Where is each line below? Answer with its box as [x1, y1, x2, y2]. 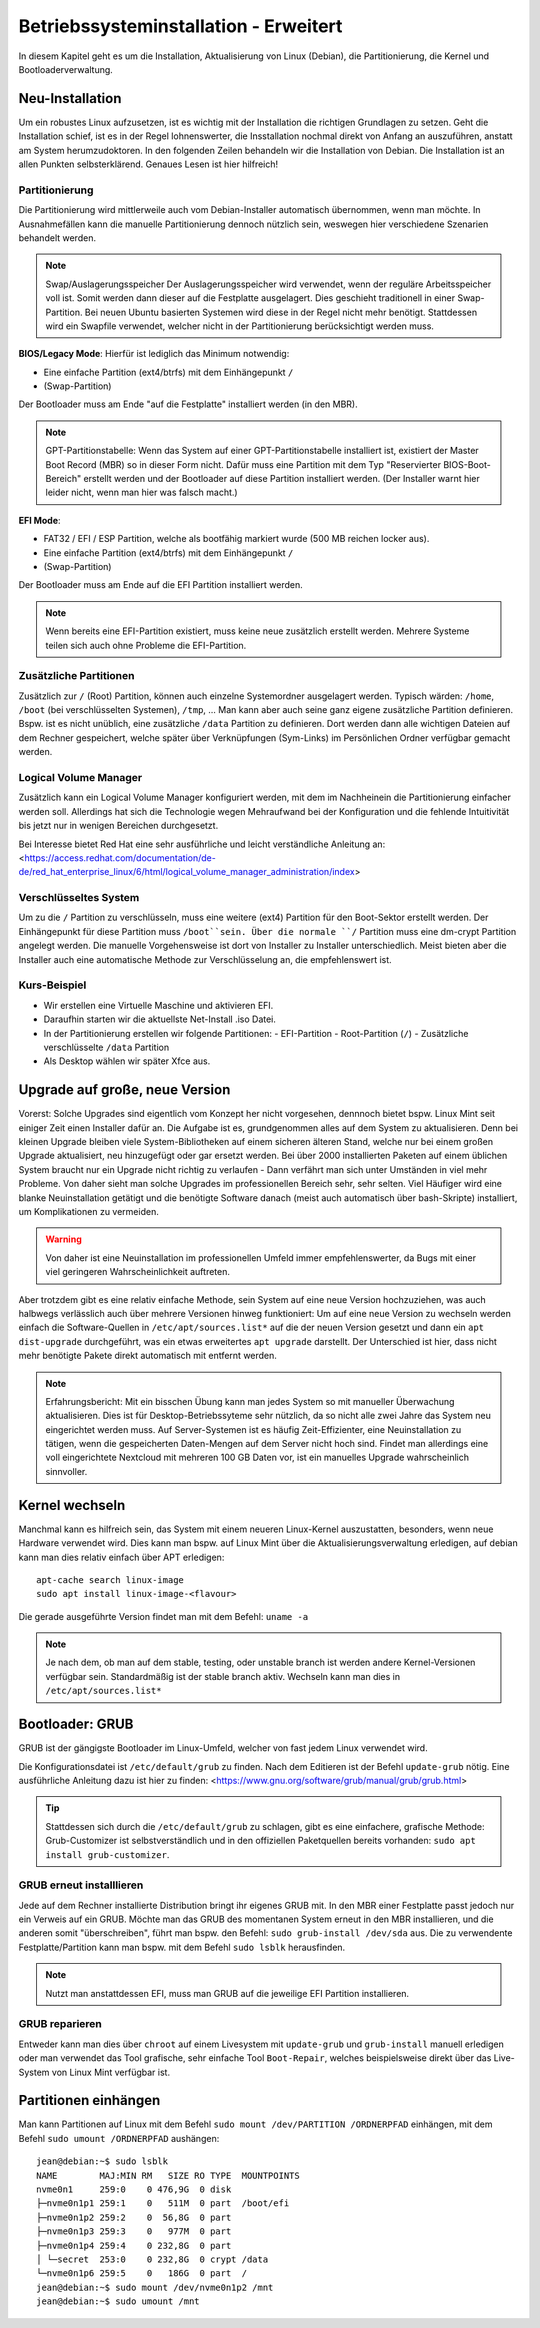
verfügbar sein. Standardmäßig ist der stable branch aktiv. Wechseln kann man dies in [45, 1670, 401, 1682]
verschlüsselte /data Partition [43, 1041, 170, 1053]
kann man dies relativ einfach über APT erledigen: [18, 1551, 225, 1563]
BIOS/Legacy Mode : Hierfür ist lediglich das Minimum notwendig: [18, 348, 290, 360]
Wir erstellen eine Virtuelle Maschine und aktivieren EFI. [43, 999, 274, 1011]
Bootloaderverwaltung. [18, 63, 114, 75]
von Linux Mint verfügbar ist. [51, 2066, 170, 2078]
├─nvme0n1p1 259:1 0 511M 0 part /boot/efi [36, 2198, 290, 2209]
